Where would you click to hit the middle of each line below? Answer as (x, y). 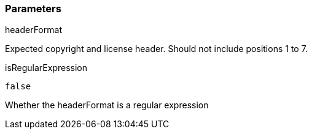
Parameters (33, 9)
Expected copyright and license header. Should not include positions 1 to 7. (156, 49)
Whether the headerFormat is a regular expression (107, 105)
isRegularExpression (46, 68)
